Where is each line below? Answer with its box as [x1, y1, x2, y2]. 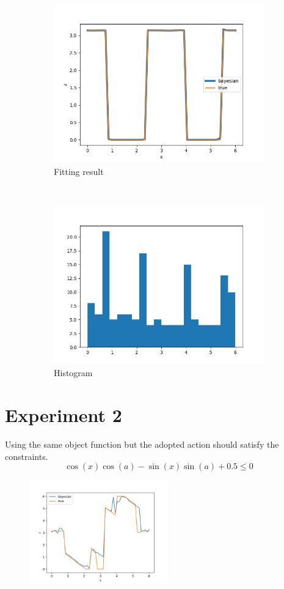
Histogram [54, 366, 93, 379]
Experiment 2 [5, 402, 122, 428]
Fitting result [54, 165, 104, 177]
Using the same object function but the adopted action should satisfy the [5, 438, 279, 451]
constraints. [5, 450, 48, 462]
